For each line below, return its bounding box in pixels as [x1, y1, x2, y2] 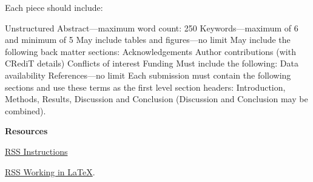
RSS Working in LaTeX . [5, 165, 95, 178]
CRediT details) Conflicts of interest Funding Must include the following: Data [5, 57, 298, 70]
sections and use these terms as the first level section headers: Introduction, [5, 80, 286, 93]
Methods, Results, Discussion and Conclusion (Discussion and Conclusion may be [5, 93, 308, 105]
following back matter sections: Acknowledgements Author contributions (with [5, 45, 296, 57]
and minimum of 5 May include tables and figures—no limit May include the [5, 33, 291, 46]
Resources [5, 125, 48, 137]
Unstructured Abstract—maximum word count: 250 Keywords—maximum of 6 [5, 21, 298, 34]
